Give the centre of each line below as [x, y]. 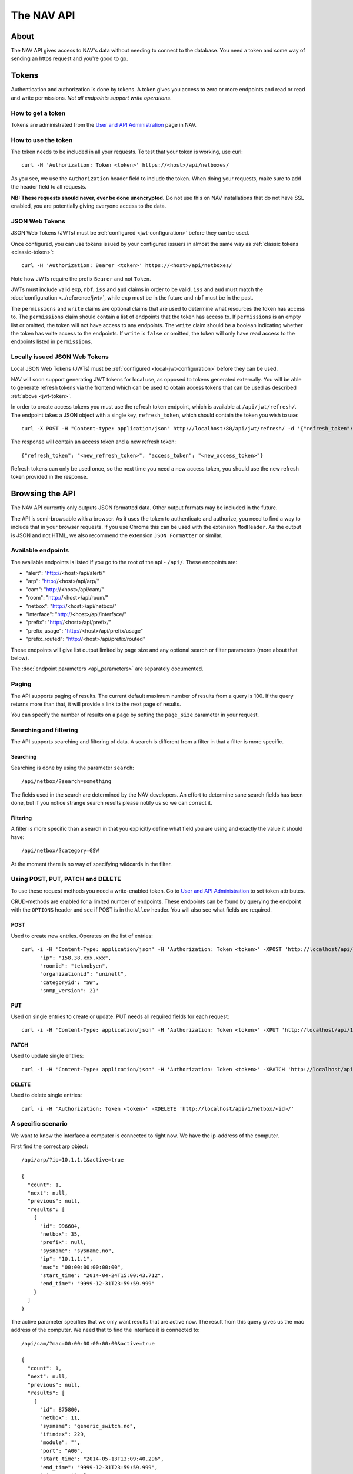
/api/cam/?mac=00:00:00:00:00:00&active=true [88, 1343]
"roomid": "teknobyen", [74, 966]
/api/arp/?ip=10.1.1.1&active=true [73, 1160]
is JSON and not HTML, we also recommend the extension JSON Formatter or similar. [117, 535]
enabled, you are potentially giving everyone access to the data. [89, 206]
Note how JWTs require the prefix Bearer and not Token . [81, 279]
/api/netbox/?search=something [66, 782]
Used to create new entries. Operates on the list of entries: [82, 936]
